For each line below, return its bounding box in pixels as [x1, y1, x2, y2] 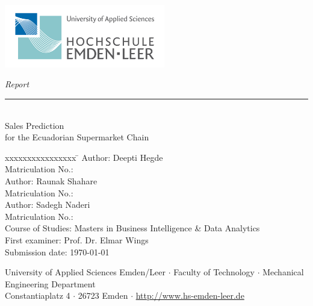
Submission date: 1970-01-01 [5, 245, 110, 258]
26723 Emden [78, 289, 128, 302]
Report [5, 78, 29, 90]
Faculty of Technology [173, 266, 255, 278]
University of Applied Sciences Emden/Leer [5, 266, 166, 278]
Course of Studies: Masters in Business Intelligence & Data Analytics [5, 222, 260, 234]
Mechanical [262, 266, 304, 278]
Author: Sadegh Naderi [5, 198, 90, 211]
